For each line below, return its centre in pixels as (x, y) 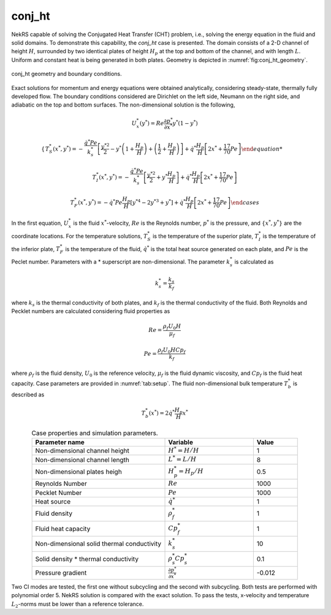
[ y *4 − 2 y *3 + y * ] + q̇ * (158, 202)
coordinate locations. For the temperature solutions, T (79, 236)
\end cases (245, 202)
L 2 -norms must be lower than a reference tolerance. (78, 605)
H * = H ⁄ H (184, 450)
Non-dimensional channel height (82, 451)
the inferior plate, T (36, 249)
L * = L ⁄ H (182, 459)
